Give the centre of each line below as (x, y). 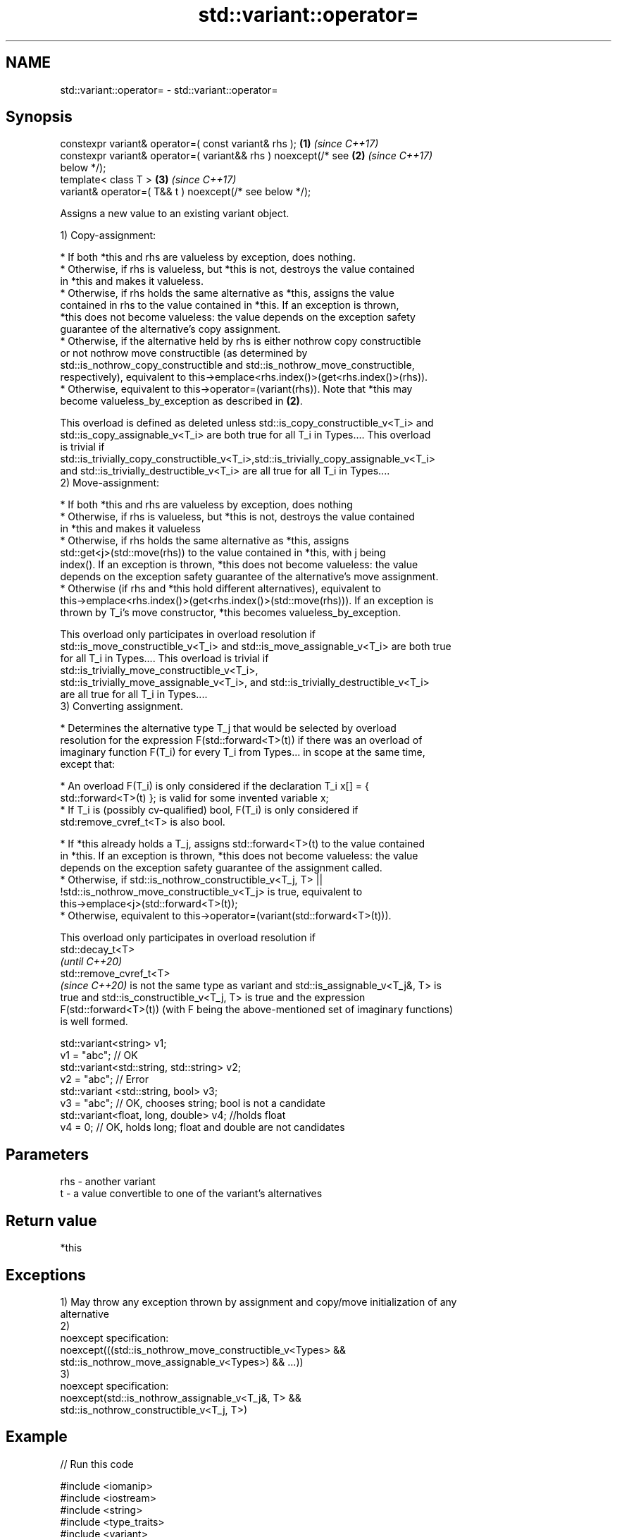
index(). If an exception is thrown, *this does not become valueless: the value (239, 565)
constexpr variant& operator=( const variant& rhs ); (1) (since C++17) (219, 144)
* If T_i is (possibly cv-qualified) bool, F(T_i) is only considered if (209, 810)
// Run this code (97, 1464)
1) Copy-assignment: (108, 235)
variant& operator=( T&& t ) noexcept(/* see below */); (186, 192)
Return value (51, 1220)
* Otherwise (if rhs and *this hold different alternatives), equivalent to (220, 589)
